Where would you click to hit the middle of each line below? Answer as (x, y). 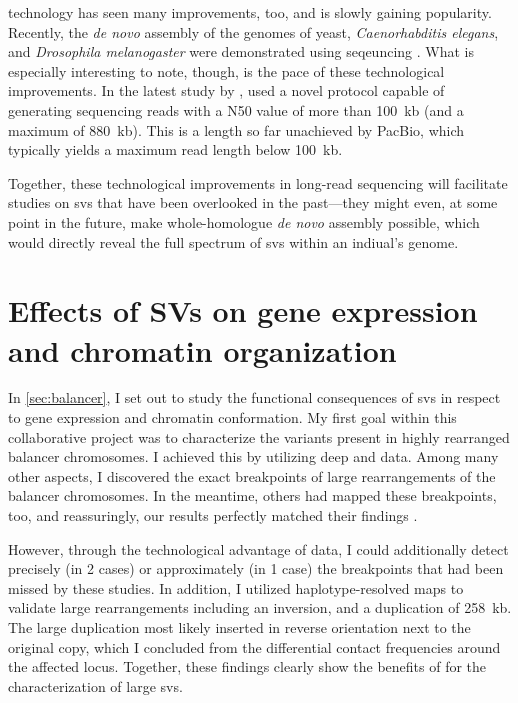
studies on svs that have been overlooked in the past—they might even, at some (253, 202)
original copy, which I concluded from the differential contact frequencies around (254, 646)
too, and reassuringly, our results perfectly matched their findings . (213, 515)
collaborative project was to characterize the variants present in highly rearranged (259, 436)
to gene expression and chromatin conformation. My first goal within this (232, 417)
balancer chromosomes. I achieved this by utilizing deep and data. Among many (253, 456)
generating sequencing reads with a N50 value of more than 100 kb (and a (236, 109)
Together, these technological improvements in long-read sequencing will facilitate (258, 182)
